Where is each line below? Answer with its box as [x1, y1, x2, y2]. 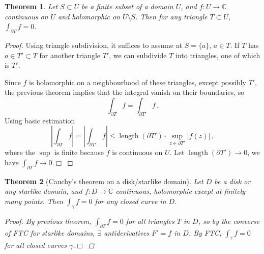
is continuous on [112, 147, 163, 158]
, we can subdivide [109, 49, 167, 60]
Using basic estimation [5, 115, 75, 125]
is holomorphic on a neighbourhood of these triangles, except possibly [29, 77, 246, 87]
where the [5, 147, 35, 158]
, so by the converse [198, 215, 260, 226]
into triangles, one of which [175, 49, 260, 60]
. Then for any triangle [135, 11, 208, 21]
